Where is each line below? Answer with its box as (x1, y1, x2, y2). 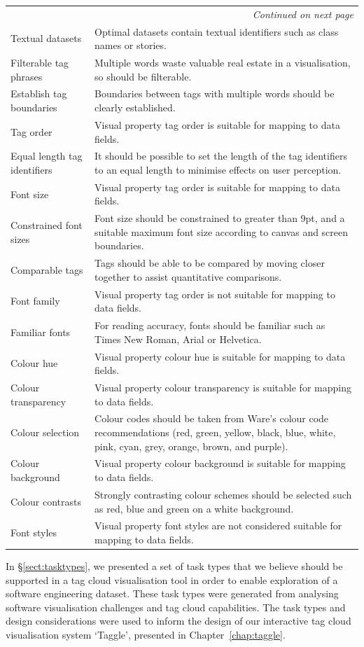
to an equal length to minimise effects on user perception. (94, 162, 342, 176)
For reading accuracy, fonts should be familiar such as (94, 318, 325, 333)
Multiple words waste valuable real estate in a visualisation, (94, 55, 351, 70)
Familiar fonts (10, 324, 71, 339)
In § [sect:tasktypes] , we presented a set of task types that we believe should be (6, 559, 343, 573)
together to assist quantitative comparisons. (94, 269, 282, 284)
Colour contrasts (10, 494, 81, 508)
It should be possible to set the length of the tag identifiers (94, 148, 347, 163)
